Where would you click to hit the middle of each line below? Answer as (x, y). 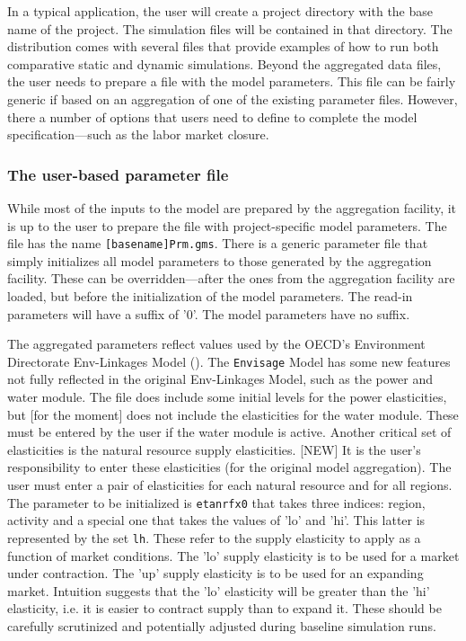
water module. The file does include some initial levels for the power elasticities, (227, 397)
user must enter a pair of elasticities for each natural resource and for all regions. (230, 485)
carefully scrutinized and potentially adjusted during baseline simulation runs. (222, 625)
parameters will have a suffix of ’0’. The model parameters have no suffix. (209, 313)
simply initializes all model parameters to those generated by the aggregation (220, 260)
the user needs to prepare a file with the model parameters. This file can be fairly (232, 81)
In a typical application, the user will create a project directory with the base (220, 11)
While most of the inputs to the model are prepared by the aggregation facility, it (232, 207)
